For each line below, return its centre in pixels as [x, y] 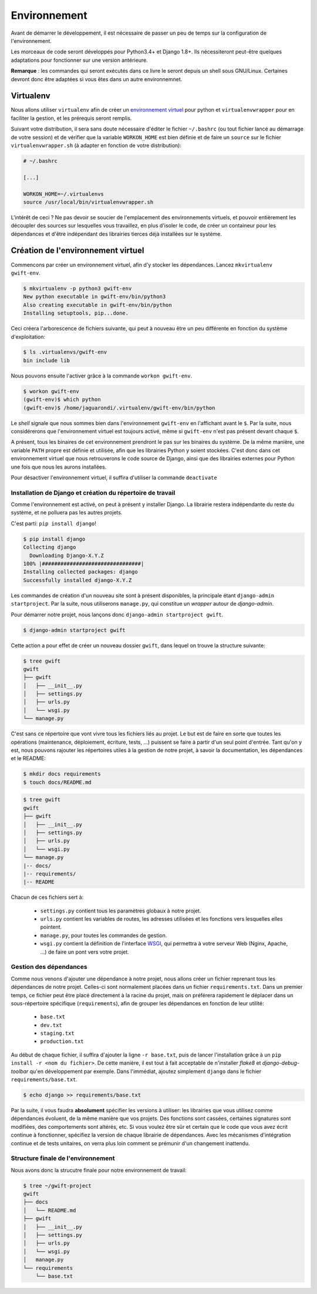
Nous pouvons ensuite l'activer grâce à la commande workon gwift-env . [102, 376]
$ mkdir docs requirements [62, 774]
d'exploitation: [28, 337]
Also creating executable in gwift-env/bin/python [98, 305]
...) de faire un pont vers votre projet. [85, 952]
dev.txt [51, 1025]
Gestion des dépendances [49, 967]
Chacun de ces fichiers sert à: [47, 897]
